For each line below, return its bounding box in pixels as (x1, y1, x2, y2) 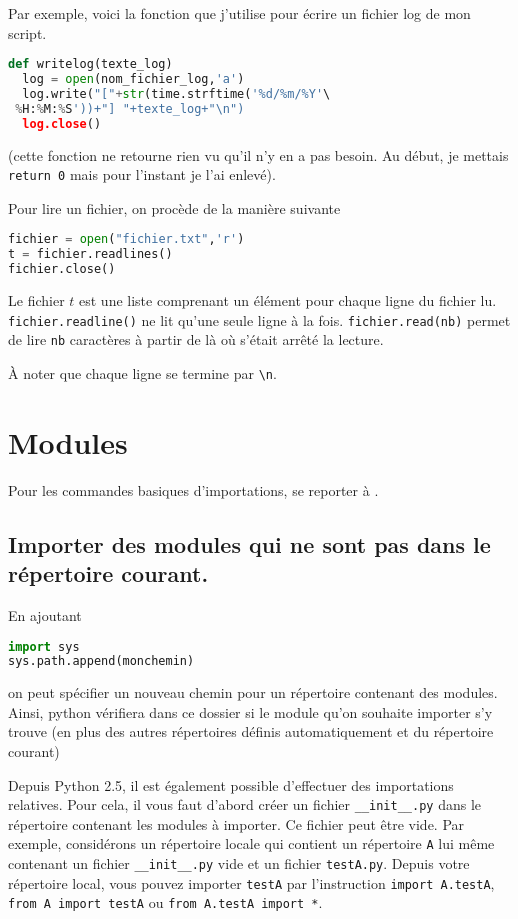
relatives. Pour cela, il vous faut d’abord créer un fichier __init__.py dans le (8, 794, 481, 815)
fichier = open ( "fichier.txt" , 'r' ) (8, 232, 245, 247)
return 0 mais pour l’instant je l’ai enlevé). (8, 164, 276, 185)
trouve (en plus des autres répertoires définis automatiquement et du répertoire (8, 721, 494, 742)
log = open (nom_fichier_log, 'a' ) (22, 72, 245, 87)
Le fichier (8, 290, 65, 311)
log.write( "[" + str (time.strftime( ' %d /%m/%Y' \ (22, 86, 331, 101)
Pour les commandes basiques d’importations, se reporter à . (8, 479, 379, 500)
